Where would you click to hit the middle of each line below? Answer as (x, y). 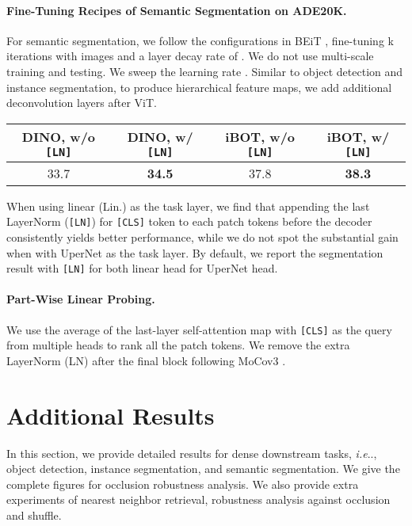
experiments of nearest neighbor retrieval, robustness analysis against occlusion (198, 499)
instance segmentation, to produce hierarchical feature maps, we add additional (199, 87)
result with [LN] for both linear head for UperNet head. (142, 268)
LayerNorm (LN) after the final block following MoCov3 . (146, 360)
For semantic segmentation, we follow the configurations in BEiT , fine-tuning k (200, 40)
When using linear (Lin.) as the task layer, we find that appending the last (188, 206)
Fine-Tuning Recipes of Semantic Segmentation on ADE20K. (177, 10)
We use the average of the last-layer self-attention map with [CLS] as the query (199, 329)
